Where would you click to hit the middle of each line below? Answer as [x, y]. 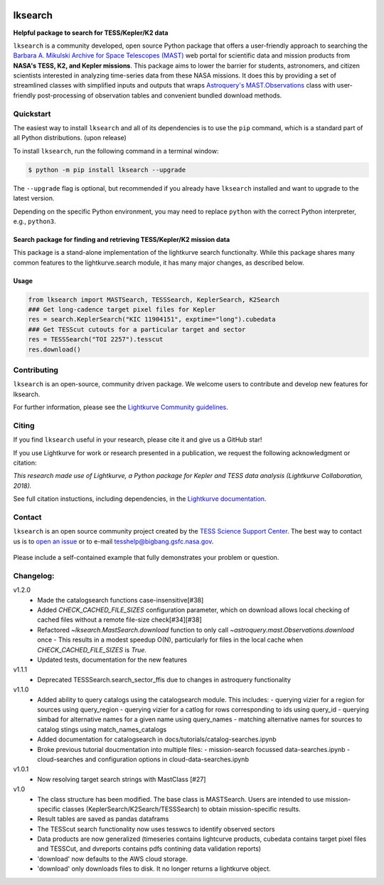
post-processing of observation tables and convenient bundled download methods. [160, 95]
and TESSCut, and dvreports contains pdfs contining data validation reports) [149, 849]
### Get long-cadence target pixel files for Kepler [122, 310]
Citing [24, 425]
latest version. [34, 198]
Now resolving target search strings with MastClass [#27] [122, 779]
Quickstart [32, 114]
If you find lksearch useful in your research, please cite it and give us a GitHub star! [138, 440]
